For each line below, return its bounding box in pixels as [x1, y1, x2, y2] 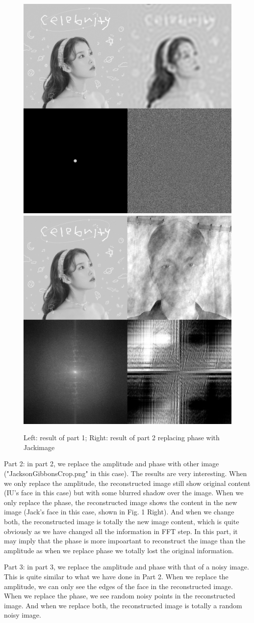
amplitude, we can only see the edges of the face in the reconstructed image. [4, 581, 233, 591]
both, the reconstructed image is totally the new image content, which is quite [4, 516, 239, 527]
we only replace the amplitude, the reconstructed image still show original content [4, 478, 251, 488]
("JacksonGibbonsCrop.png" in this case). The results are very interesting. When [4, 468, 247, 479]
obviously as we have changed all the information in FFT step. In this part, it [4, 526, 238, 536]
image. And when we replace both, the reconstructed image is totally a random [4, 600, 242, 610]
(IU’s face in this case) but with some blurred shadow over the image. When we [4, 487, 244, 498]
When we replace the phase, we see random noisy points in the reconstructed [4, 591, 235, 601]
